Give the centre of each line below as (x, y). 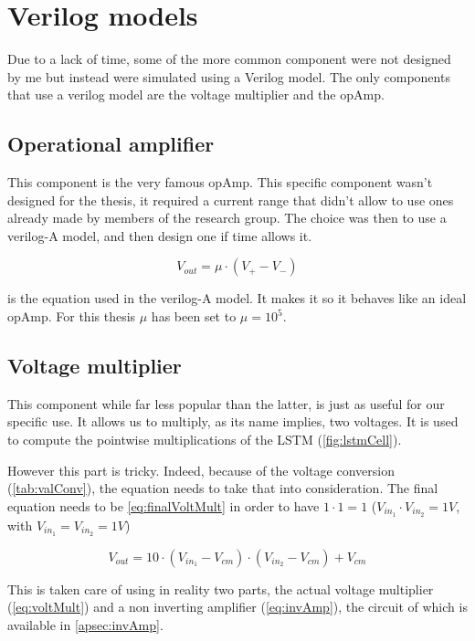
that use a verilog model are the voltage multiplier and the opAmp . (196, 95)
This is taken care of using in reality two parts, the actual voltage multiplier (221, 588)
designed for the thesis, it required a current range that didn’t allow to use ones (231, 200)
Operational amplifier (111, 144)
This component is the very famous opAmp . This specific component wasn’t (220, 182)
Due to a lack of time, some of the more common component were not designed (229, 59)
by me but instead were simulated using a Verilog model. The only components (229, 76)
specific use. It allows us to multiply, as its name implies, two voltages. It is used (233, 421)
